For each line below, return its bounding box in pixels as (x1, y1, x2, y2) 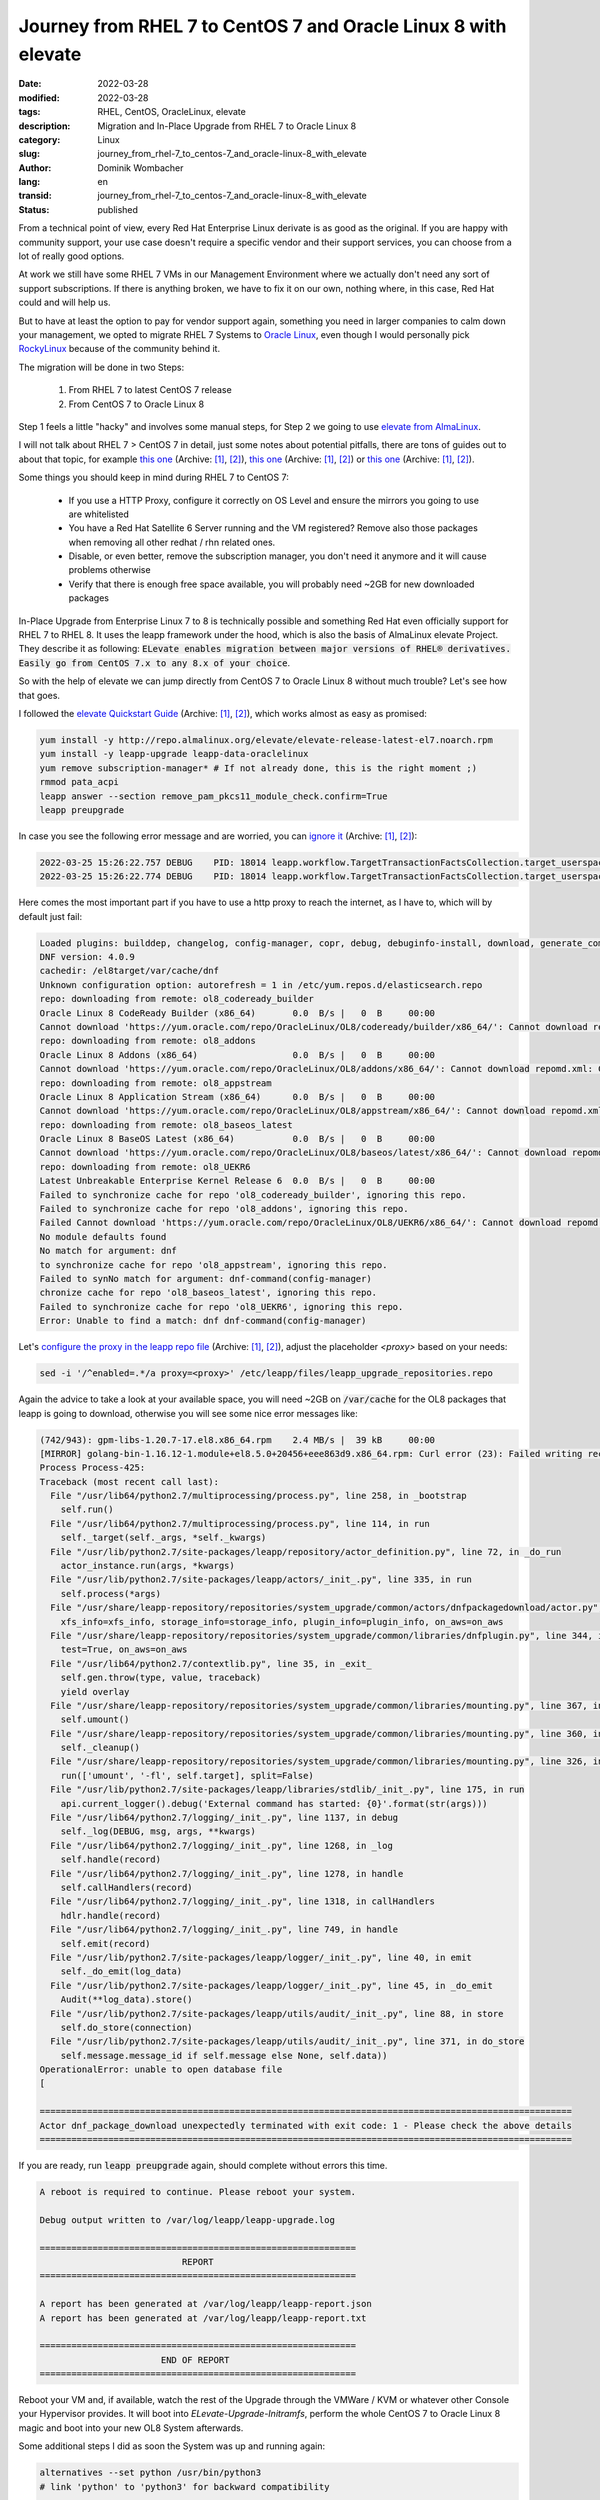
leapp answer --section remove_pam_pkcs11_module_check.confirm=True (39, 790, 388, 802)
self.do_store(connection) (60, 2021, 194, 2033)
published (97, 203, 139, 215)
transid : (18, 190, 52, 202)
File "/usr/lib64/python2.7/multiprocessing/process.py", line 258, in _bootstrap (50, 1490, 467, 1502)
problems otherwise (68, 564, 151, 576)
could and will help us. (18, 296, 111, 309)
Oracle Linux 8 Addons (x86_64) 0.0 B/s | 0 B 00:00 (39, 1049, 435, 1060)
